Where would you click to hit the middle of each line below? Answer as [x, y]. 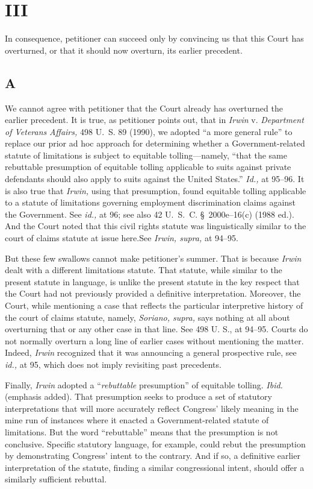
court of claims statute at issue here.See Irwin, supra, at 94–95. [122, 238]
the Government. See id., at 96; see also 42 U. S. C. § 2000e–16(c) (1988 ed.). [150, 214]
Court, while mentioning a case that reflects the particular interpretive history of [154, 305]
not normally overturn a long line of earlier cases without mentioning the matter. [154, 340]
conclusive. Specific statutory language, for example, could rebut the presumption [155, 443]
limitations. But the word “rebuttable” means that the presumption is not [142, 431]
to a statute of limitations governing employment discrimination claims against [150, 202]
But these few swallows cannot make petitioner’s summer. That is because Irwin [153, 258]
